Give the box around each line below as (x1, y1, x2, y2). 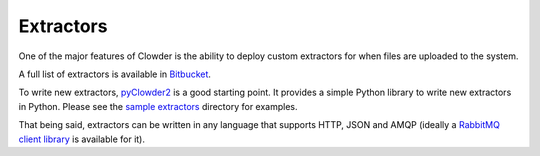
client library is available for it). (18, 133, 145, 145)
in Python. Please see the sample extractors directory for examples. (18, 100, 299, 112)
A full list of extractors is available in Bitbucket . (18, 68, 212, 80)
